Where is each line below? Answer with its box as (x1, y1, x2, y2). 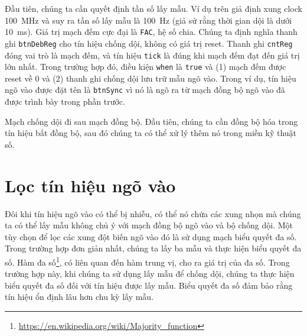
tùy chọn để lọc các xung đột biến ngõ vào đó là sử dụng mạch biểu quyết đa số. (5, 230, 297, 243)
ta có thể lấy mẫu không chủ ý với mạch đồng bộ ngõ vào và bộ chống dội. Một (5, 219, 293, 231)
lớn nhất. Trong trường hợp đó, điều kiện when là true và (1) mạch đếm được (5, 60, 286, 73)
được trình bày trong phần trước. (5, 95, 125, 108)
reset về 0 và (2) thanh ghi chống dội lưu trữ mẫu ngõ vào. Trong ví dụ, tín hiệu (5, 72, 296, 84)
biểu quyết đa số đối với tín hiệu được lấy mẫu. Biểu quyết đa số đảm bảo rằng (5, 279, 293, 291)
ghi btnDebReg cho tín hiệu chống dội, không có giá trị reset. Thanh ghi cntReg (5, 37, 293, 49)
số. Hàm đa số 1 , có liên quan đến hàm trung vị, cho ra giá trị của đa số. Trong (5, 254, 290, 268)
